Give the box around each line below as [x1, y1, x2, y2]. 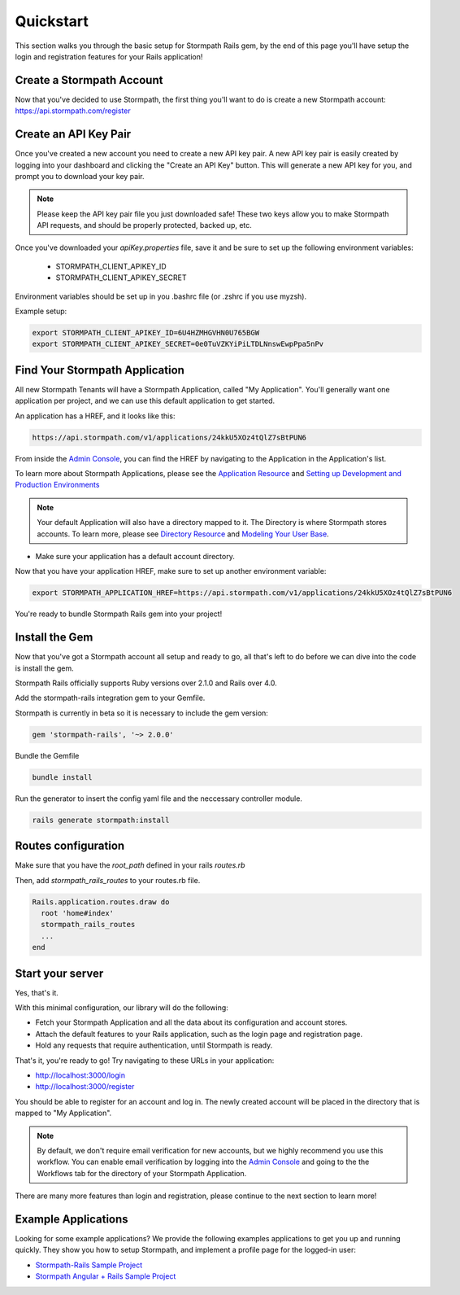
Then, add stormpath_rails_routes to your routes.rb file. [15, 875, 201, 885]
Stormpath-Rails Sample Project [35, 1260, 143, 1270]
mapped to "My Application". [15, 1108, 112, 1118]
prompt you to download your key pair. [15, 171, 145, 181]
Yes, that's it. [15, 987, 59, 997]
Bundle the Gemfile [15, 750, 80, 760]
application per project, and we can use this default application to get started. [15, 396, 276, 406]
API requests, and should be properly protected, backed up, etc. [37, 221, 252, 230]
